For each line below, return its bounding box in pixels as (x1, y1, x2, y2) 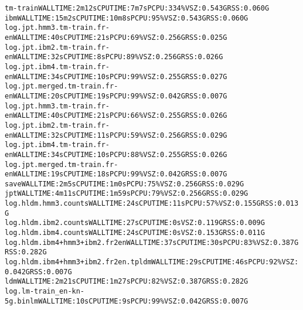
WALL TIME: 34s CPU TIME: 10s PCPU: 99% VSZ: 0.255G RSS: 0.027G (13, 72, 227, 81)
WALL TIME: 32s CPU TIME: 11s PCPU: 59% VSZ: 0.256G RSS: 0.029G (13, 131, 227, 139)
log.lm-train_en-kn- (5, 287, 85, 296)
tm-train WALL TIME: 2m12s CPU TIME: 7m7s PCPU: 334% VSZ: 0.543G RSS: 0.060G (5, 4, 270, 12)
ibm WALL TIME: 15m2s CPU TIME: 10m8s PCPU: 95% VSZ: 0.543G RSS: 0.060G (5, 13, 248, 22)
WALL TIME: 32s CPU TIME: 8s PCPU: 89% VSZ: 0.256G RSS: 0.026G (13, 53, 223, 62)
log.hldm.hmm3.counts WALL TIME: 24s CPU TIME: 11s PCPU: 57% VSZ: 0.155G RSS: (5, 199, 278, 208)
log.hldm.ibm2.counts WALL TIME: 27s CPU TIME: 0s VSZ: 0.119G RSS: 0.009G (5, 219, 265, 227)
